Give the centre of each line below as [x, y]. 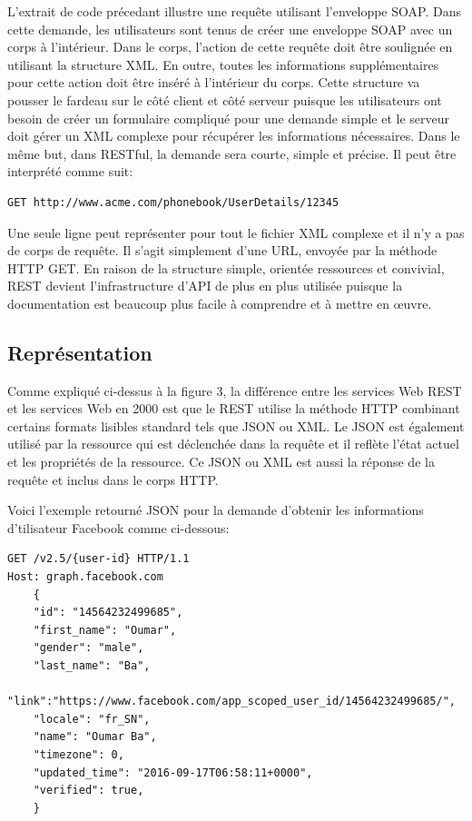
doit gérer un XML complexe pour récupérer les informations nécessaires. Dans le [234, 136]
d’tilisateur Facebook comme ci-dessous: [118, 527]
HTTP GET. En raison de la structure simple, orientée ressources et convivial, [226, 267]
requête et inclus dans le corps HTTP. [113, 479]
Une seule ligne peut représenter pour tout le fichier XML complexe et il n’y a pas [236, 232]
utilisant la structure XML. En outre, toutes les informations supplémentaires [223, 64]
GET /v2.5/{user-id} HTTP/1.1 [98, 559]
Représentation [80, 352]
